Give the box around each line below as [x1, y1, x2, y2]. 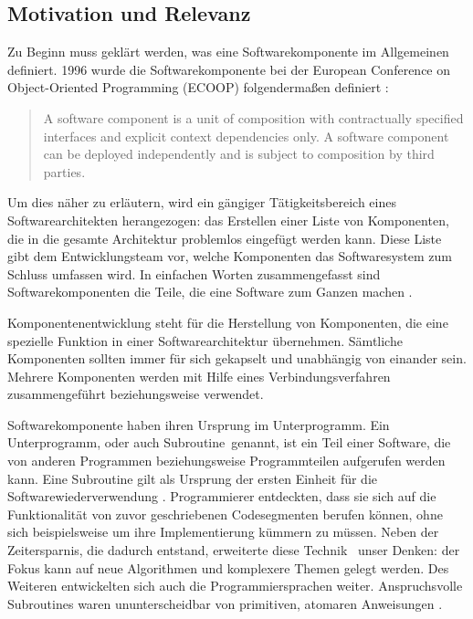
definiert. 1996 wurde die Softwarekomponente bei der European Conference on [7, 59, 451, 79]
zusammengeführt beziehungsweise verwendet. [7, 384, 264, 404]
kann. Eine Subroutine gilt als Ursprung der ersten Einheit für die [7, 468, 377, 488]
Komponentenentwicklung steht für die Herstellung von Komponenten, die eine [7, 312, 448, 331]
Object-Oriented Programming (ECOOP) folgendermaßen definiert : [7, 78, 389, 97]
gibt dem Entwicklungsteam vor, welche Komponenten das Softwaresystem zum [7, 247, 453, 266]
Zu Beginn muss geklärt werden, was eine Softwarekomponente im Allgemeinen [7, 42, 449, 61]
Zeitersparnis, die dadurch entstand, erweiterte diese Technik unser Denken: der [7, 540, 460, 560]
